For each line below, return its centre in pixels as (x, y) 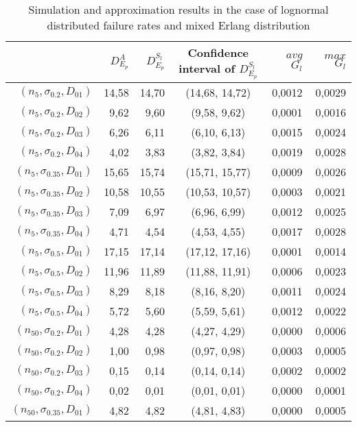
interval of (207, 68)
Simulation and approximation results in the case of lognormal (178, 9)
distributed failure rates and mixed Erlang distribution (178, 25)
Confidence (218, 52)
